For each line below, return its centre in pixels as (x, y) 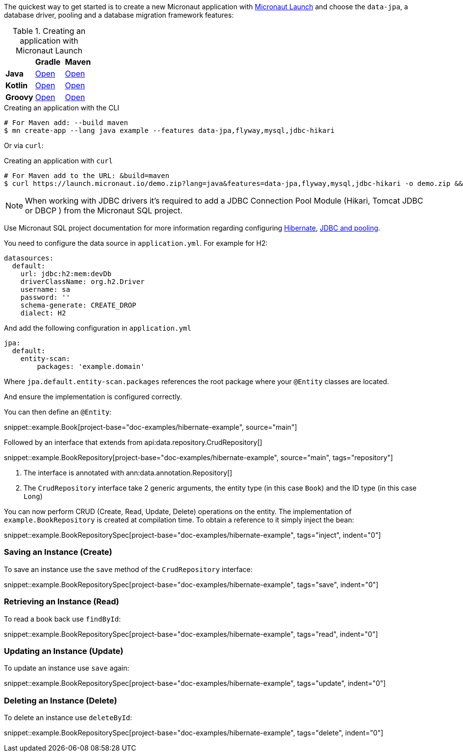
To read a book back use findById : (63, 619)
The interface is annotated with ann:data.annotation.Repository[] (128, 473)
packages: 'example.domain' (91, 366)
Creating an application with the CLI (62, 108)
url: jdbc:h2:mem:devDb (66, 274)
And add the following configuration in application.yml (98, 328)
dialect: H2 (43, 313)
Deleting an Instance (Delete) (61, 700)
